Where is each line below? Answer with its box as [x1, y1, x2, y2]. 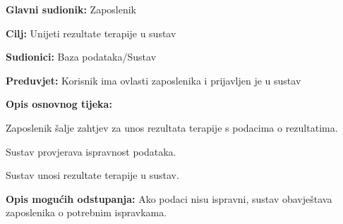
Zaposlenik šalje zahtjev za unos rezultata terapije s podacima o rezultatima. [6, 120, 338, 135]
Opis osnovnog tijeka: [6, 97, 112, 111]
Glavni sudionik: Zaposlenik [6, 2, 137, 16]
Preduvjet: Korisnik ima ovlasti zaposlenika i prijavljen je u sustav [6, 73, 301, 87]
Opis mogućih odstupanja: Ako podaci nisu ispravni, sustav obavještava [6, 191, 332, 206]
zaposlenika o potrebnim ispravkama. [6, 205, 167, 220]
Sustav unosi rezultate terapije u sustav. [6, 168, 179, 182]
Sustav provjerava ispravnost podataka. [6, 144, 176, 158]
